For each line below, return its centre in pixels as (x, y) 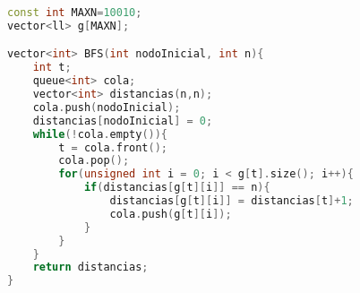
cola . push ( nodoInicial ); (107, 107)
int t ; (52, 68)
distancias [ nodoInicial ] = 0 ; (123, 121)
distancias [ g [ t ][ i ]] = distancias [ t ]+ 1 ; (231, 201)
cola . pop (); (94, 161)
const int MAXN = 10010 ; (75, 13)
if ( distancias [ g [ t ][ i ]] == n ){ (177, 188)
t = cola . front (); (113, 147)
